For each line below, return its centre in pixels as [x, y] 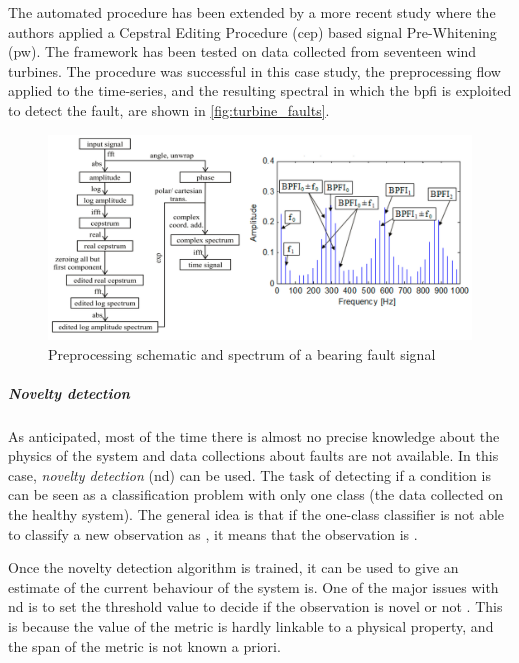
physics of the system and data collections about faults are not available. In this [253, 455]
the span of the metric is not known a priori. [144, 645]
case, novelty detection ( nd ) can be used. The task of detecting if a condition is [249, 474]
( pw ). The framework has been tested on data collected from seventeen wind [242, 51]
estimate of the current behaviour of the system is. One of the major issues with [253, 586]
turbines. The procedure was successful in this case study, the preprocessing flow [254, 70]
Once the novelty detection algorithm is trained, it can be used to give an [233, 567]
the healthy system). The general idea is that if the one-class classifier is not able [256, 514]
